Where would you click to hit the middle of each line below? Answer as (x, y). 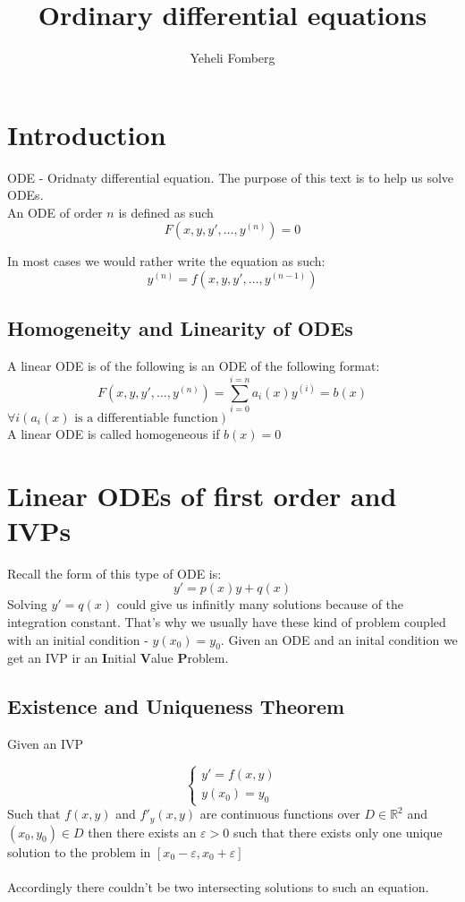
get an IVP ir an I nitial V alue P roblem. (118, 658)
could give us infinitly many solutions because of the (260, 604)
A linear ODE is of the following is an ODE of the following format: (194, 366)
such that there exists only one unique (338, 832)
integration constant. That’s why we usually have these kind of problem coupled (227, 622)
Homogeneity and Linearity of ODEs (180, 328)
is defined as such (166, 212)
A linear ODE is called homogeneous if (114, 433)
